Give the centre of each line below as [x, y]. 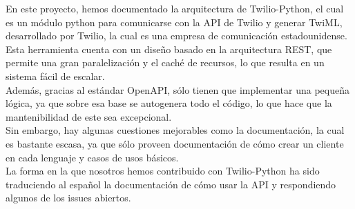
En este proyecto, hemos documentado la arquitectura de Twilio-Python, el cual [175, 8]
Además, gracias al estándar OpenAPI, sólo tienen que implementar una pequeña [178, 89]
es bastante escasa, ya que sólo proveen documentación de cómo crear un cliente [175, 143]
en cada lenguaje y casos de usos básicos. [92, 157]
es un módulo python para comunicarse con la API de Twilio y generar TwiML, [174, 22]
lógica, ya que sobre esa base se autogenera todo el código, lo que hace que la [169, 103]
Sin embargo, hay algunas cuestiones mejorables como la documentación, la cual [175, 130]
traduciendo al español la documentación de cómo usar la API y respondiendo [171, 184]
